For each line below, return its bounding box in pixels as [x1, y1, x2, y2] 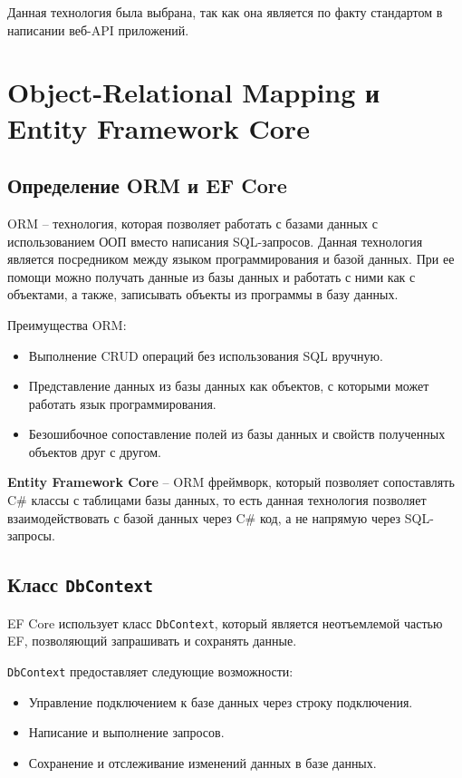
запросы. [7, 526, 55, 545]
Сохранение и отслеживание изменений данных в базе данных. [28, 753, 377, 772]
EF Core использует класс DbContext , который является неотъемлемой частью [7, 613, 443, 632]
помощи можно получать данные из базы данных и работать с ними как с [7, 267, 416, 286]
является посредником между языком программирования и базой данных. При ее [7, 249, 455, 268]
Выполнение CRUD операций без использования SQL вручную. [28, 345, 383, 365]
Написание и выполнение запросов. [28, 723, 225, 742]
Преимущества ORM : [7, 315, 127, 334]
